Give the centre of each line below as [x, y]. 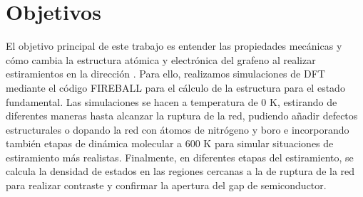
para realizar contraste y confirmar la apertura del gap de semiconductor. [166, 185]
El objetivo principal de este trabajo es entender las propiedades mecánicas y [174, 46]
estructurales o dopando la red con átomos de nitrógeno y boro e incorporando [178, 129]
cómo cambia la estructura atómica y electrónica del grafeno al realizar [161, 59]
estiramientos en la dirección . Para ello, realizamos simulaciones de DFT [165, 74]
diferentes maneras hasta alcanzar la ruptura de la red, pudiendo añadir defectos [182, 116]
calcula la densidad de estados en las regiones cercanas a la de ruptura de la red [180, 171]
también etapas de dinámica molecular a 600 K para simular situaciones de [170, 143]
